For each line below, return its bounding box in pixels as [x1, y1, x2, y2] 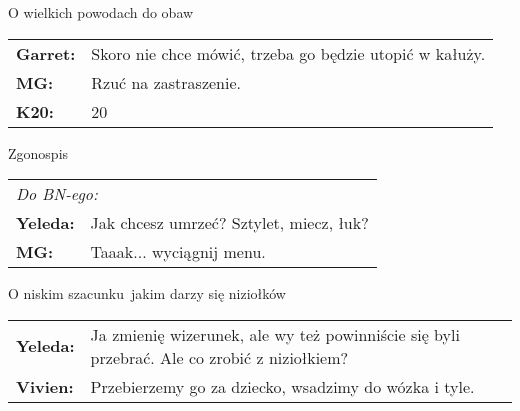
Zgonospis [8, 142, 69, 163]
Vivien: [16, 374, 74, 398]
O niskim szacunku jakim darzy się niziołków [8, 283, 286, 304]
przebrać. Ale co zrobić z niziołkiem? [90, 345, 349, 369]
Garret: [16, 41, 76, 65]
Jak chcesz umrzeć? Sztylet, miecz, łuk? [90, 211, 369, 235]
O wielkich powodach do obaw [8, 2, 194, 22]
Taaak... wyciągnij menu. [90, 240, 266, 264]
